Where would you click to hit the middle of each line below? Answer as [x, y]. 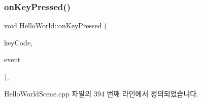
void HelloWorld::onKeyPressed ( [56, 25]
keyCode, [18, 42]
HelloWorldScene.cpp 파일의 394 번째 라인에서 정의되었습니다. [102, 93]
